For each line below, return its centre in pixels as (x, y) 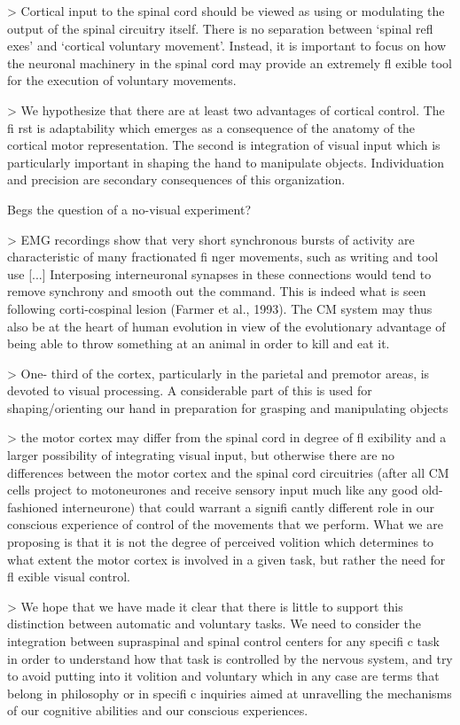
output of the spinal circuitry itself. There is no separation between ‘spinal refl (220, 28)
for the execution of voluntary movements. (122, 80)
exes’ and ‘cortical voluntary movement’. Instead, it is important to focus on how (227, 46)
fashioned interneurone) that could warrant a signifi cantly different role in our (221, 507)
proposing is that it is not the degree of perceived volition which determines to (221, 542)
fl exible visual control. (69, 577)
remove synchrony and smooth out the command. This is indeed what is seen (217, 291)
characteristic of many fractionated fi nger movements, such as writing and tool (223, 257)
